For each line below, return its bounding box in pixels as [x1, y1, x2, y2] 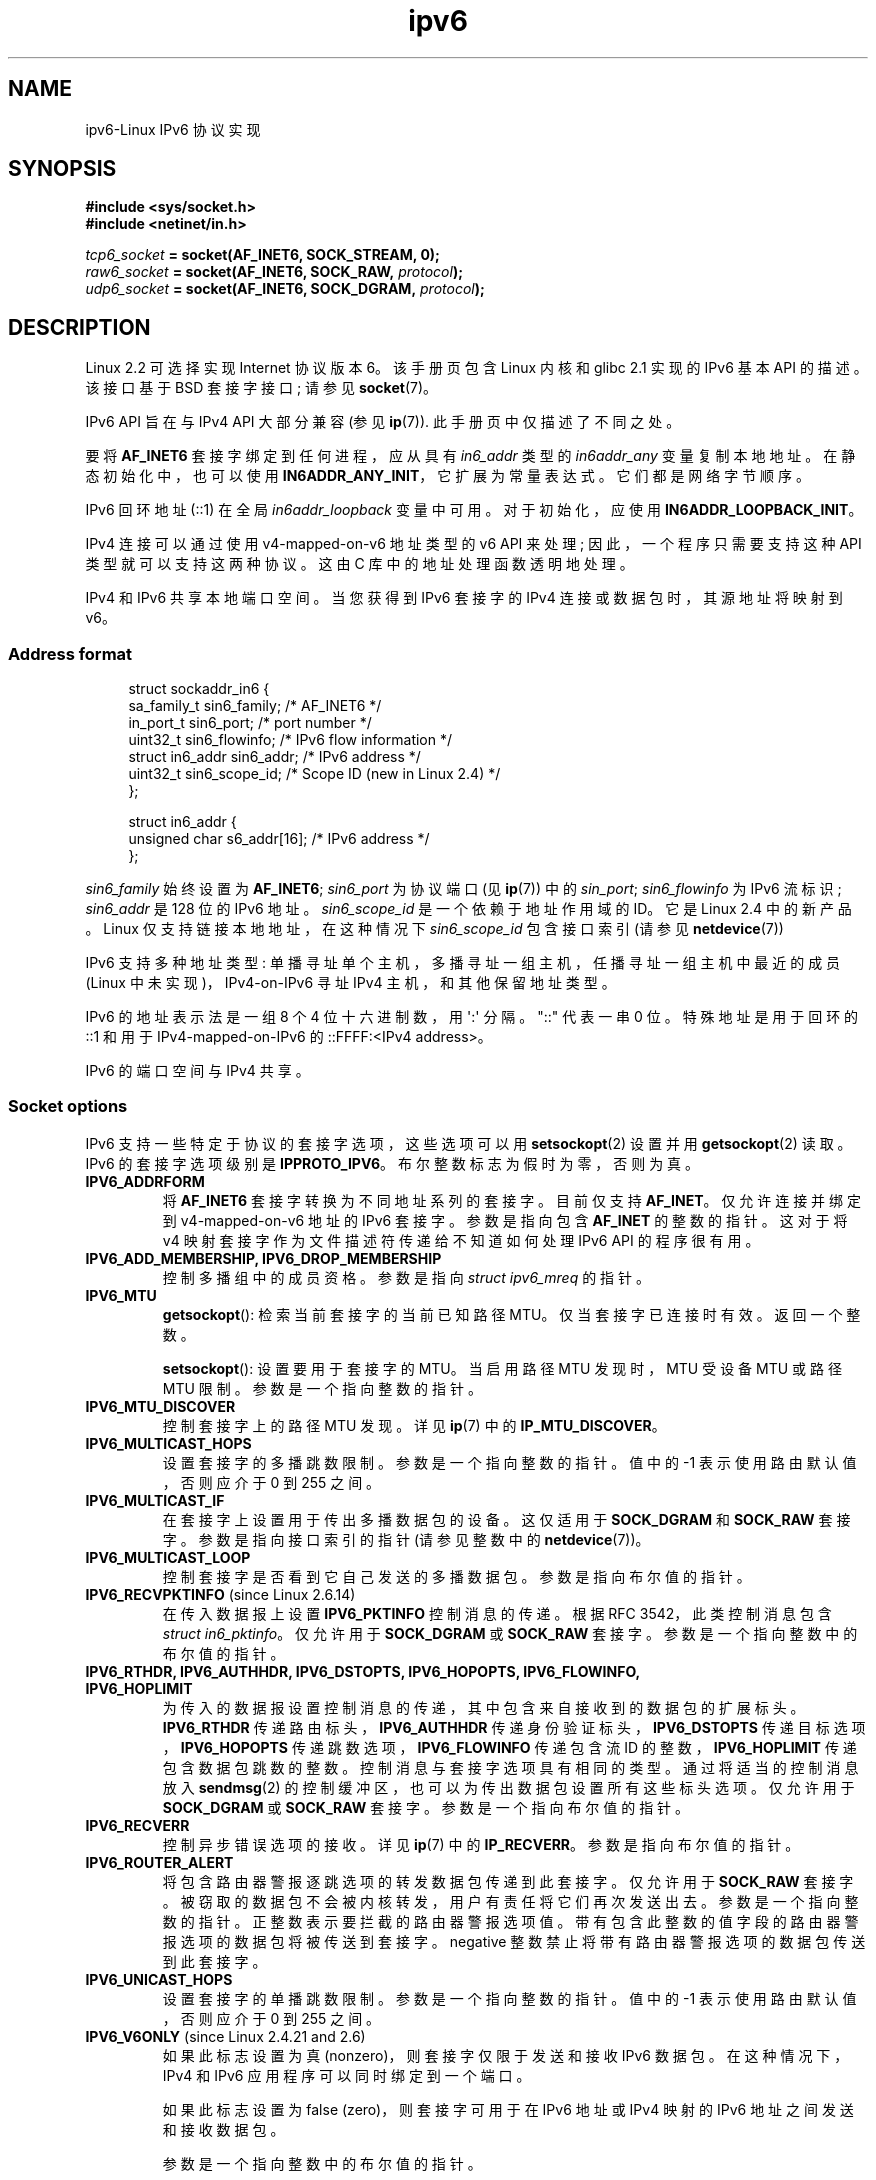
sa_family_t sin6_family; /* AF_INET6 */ [128, 697, 382, 715]
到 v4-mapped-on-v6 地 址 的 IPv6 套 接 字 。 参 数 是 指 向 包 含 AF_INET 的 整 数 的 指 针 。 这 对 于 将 [162, 1211, 848, 1229]
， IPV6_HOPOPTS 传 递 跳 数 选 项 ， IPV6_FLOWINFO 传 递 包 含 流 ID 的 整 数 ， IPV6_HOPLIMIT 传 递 [162, 1738, 857, 1756]
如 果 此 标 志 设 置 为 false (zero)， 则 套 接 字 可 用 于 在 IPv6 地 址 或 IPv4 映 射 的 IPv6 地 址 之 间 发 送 [162, 2100, 854, 2118]
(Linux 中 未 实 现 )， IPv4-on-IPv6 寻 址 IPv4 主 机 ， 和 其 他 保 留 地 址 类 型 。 [85, 974, 616, 992]
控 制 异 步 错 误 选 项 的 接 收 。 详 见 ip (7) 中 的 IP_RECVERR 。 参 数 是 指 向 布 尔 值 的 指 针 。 [162, 1835, 800, 1853]
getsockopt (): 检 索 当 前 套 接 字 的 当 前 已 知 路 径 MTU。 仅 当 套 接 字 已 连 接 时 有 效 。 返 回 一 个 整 [162, 1305, 861, 1323]
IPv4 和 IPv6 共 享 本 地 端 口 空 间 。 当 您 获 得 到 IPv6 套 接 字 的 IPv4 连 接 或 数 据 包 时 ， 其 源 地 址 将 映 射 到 [85, 589, 843, 607]
